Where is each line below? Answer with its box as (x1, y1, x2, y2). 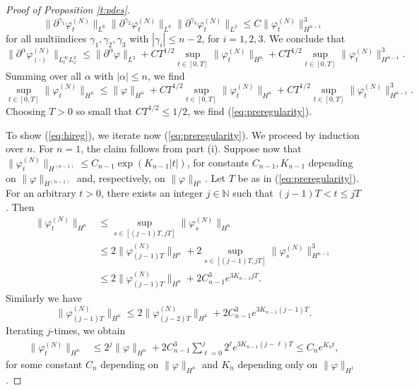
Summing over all (6, 68, 81, 83)
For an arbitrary (6, 185, 76, 200)
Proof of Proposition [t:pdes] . (6, 2, 131, 16)
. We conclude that (263, 30, 346, 45)
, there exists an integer (100, 185, 203, 200)
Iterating (6, 322, 44, 337)
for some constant (6, 356, 83, 371)
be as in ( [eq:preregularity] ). (237, 170, 359, 185)
